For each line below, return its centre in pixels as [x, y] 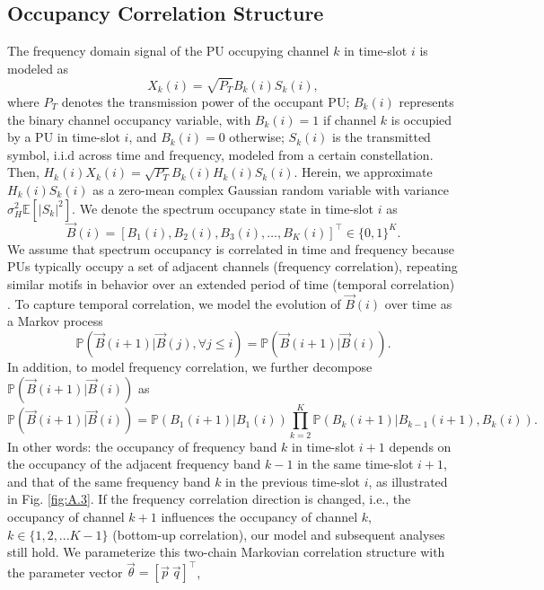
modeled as [38, 68]
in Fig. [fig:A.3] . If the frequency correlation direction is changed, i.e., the [209, 499]
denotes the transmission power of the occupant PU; [206, 101]
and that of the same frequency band [109, 481]
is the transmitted [382, 137]
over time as [418, 303]
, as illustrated [408, 481]
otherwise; [257, 137]
